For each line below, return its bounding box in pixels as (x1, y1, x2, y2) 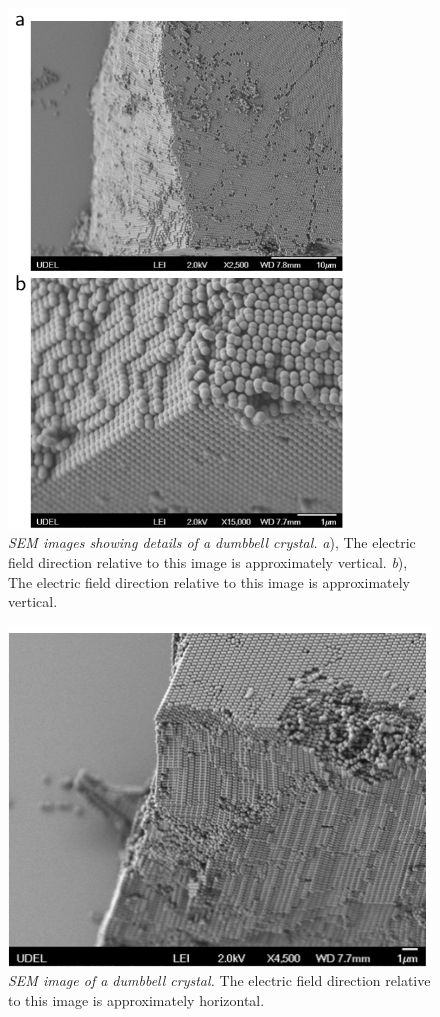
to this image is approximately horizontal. (8, 989, 265, 1010)
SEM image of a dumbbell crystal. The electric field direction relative (8, 970, 431, 991)
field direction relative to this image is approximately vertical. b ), (8, 551, 408, 572)
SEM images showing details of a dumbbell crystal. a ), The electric (8, 532, 416, 553)
